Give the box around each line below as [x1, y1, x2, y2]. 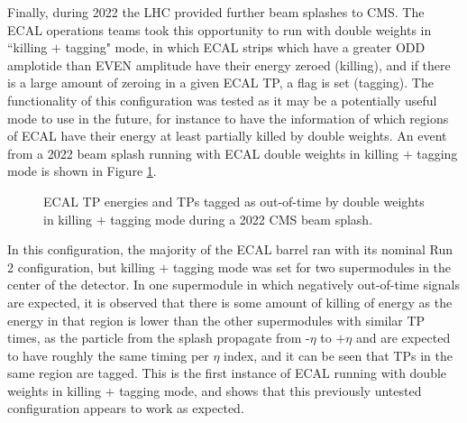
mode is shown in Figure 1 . [7, 161, 157, 180]
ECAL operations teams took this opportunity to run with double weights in [7, 20, 432, 39]
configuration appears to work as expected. [7, 399, 244, 418]
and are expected [355, 328, 451, 347]
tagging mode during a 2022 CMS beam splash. [110, 209, 373, 228]
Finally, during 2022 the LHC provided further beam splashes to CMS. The [7, 3, 425, 21]
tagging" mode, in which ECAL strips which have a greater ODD [65, 38, 426, 57]
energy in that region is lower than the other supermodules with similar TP [7, 310, 426, 329]
